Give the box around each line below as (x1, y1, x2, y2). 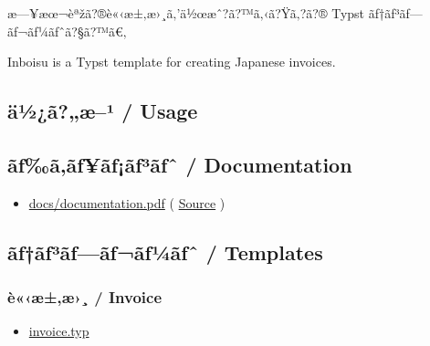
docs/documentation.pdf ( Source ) (28, 193, 225, 212)
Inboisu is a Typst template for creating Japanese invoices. (7, 52, 336, 71)
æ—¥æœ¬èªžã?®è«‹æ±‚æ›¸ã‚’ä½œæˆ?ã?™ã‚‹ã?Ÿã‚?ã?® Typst (7, 4, 365, 22)
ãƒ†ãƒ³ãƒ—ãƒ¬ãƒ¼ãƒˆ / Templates (7, 237, 323, 266)
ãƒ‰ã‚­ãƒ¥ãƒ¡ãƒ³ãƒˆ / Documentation (7, 150, 352, 178)
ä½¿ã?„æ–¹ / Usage (7, 97, 198, 125)
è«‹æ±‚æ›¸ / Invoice (7, 286, 163, 309)
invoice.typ (28, 321, 89, 341)
